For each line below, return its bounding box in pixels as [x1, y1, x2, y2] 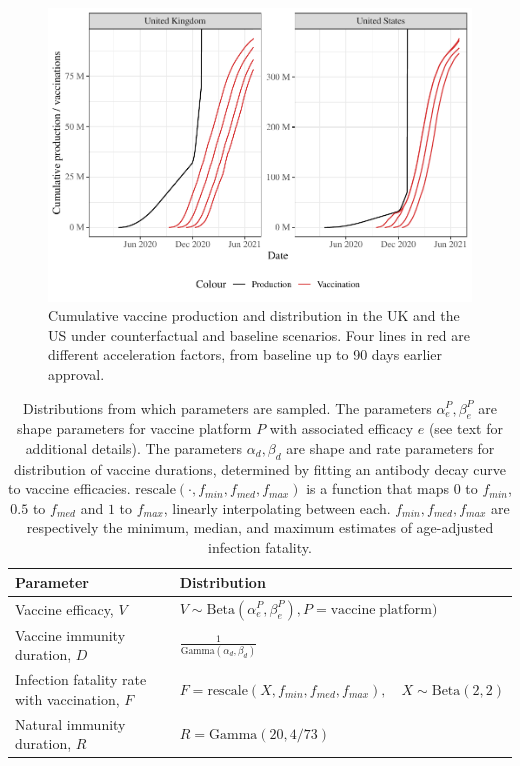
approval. [48, 363, 105, 384]
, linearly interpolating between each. [163, 497, 391, 518]
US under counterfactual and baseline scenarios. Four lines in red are [48, 324, 470, 345]
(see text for [428, 418, 503, 439]
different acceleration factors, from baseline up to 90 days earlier [48, 344, 443, 365]
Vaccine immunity [15, 624, 126, 645]
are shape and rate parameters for [286, 437, 495, 458]
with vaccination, [15, 688, 120, 709]
